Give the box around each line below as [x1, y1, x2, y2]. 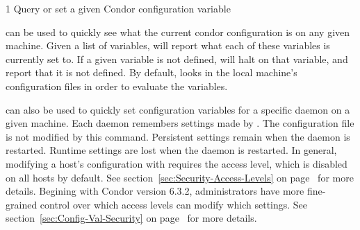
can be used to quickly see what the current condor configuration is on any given [6, 24, 350, 39]
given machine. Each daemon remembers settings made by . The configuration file [6, 116, 354, 130]
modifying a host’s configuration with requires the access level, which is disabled [6, 156, 347, 170]
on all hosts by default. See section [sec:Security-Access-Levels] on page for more [6, 170, 354, 184]
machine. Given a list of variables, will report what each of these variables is [6, 38, 330, 53]
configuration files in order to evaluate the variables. [6, 78, 228, 93]
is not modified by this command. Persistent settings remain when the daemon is [6, 129, 350, 143]
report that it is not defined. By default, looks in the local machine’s [6, 65, 297, 80]
